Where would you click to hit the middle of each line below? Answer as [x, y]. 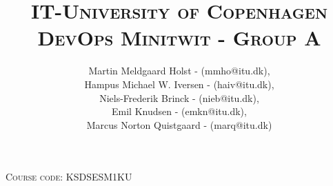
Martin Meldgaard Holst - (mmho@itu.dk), [179, 71]
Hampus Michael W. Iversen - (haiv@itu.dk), [179, 84]
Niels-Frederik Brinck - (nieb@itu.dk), [179, 97]
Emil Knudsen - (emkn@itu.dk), [179, 111]
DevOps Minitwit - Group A [179, 38]
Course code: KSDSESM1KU [69, 177]
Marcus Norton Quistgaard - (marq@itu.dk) [179, 124]
